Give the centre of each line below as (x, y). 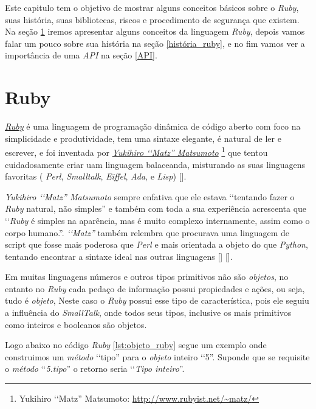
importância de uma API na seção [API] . (81, 55)
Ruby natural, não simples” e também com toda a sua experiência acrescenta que (156, 208)
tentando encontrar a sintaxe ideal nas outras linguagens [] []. (119, 256)
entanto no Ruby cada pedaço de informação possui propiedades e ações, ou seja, (155, 288)
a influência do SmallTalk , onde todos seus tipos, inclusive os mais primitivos (148, 313)
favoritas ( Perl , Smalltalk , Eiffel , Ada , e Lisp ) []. (96, 176)
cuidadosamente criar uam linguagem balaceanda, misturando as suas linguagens (155, 164)
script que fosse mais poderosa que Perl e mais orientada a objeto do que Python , (156, 244)
